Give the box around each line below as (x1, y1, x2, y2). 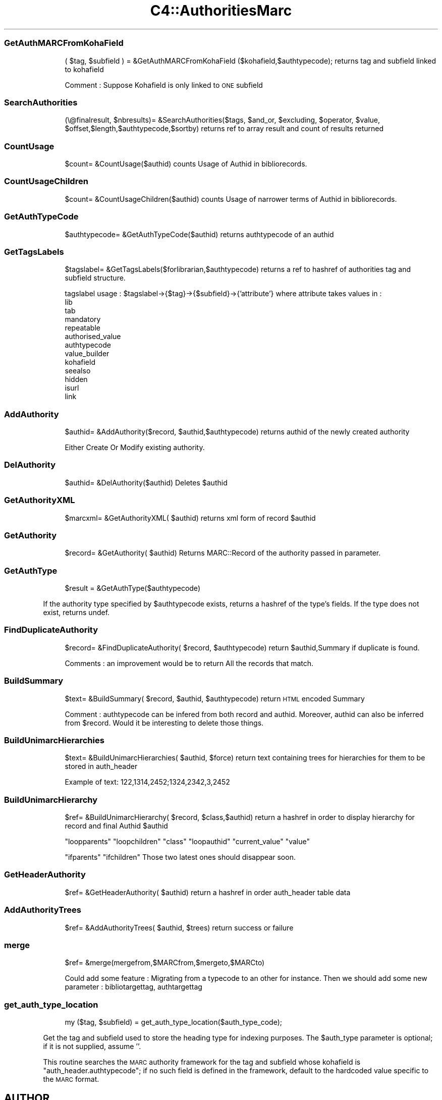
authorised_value (65, 332, 121, 341)
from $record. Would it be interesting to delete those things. (65, 718, 264, 727)
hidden (65, 375, 88, 384)
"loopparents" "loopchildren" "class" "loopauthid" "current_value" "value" (65, 837, 310, 846)
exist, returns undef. (43, 608, 110, 617)
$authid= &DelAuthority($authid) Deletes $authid (65, 478, 228, 487)
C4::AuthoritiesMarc (150, 2, 292, 19)
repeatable (65, 323, 100, 333)
